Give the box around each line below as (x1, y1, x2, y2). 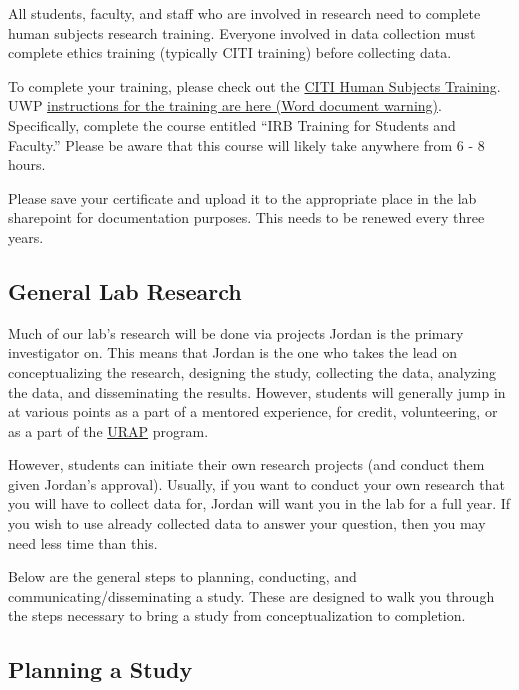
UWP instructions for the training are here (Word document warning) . (8, 95, 442, 116)
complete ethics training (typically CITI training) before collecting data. (8, 42, 452, 63)
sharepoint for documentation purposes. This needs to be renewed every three (8, 207, 485, 228)
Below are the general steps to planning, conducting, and (8, 566, 357, 587)
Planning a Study (8, 654, 193, 685)
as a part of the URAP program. (8, 420, 209, 441)
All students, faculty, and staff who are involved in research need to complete (8, 3, 481, 23)
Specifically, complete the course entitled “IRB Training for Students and (8, 114, 456, 135)
